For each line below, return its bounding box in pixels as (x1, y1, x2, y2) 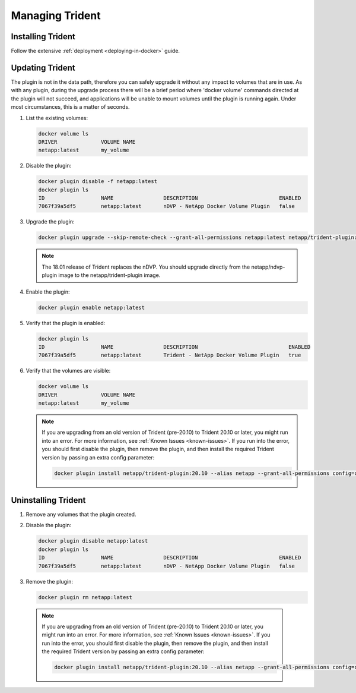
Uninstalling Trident (11, 495, 86, 505)
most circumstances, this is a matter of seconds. (11, 103, 130, 111)
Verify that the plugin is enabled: (26, 319, 106, 326)
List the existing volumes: (26, 114, 88, 121)
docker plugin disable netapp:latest (38, 538, 148, 544)
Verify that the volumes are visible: (26, 367, 111, 374)
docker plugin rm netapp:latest (38, 594, 133, 600)
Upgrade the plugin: (26, 218, 75, 225)
